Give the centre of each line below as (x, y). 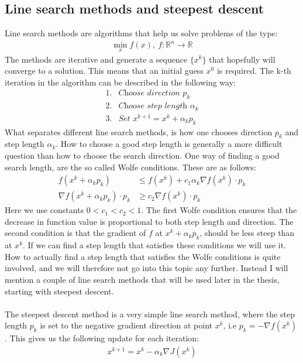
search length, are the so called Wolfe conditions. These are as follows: (130, 167)
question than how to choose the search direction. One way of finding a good (142, 155)
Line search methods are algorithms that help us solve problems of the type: (141, 33)
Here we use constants (44, 210)
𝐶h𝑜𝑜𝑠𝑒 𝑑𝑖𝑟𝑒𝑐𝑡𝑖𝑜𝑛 (149, 93)
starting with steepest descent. (59, 291)
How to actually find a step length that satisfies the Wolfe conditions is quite (143, 256)
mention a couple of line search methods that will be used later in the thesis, (142, 279)
